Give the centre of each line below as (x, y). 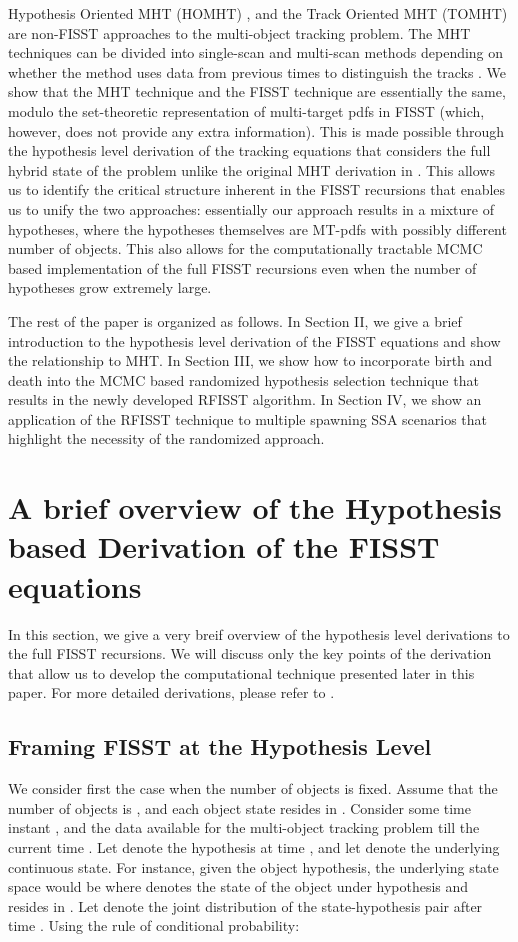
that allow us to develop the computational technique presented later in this (241, 672)
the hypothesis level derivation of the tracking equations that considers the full (249, 150)
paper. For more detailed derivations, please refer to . (171, 692)
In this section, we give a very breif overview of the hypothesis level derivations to (259, 633)
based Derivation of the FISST (224, 546)
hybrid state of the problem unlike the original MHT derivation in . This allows (251, 169)
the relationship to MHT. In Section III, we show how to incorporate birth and (250, 360)
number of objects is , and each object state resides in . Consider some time (239, 807)
